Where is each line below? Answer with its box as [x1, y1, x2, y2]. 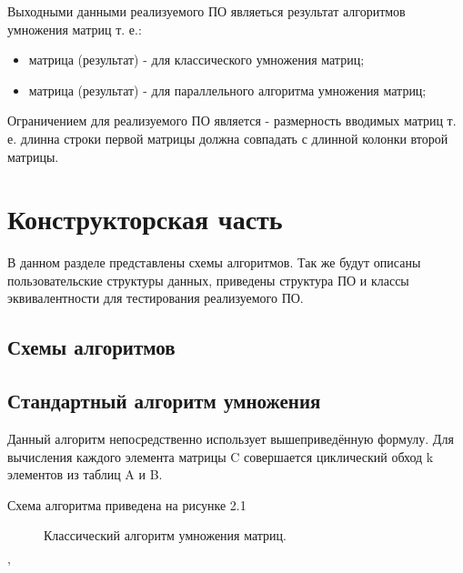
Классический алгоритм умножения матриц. [44, 526, 287, 545]
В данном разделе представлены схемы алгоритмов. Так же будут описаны [7, 253, 421, 272]
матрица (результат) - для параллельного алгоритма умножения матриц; [28, 80, 427, 99]
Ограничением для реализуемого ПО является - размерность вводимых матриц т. [7, 111, 457, 130]
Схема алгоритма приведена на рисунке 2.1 [7, 495, 247, 514]
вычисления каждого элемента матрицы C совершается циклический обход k [7, 447, 434, 466]
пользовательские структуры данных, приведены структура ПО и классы [7, 270, 409, 289]
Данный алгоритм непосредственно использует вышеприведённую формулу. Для [7, 429, 454, 448]
